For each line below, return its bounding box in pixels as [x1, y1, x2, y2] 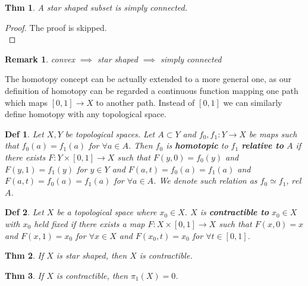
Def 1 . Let [5, 127, 44, 140]
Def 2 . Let [5, 206, 44, 218]
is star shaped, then [56, 249, 127, 262]
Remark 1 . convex [5, 52, 75, 65]
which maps [5, 96, 48, 108]
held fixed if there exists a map [34, 217, 145, 230]
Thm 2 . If [5, 249, 44, 262]
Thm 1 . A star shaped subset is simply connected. [5, 1, 187, 13]
